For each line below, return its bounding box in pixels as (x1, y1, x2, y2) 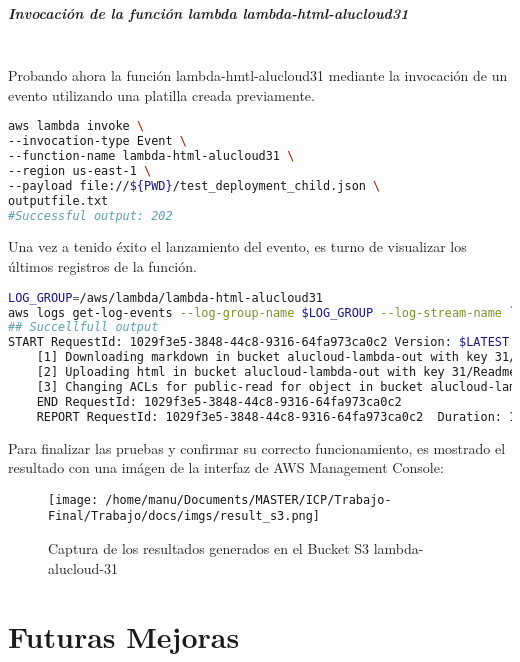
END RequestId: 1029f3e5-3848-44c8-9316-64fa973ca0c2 (36, 394, 402, 409)
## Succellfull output (8, 320, 159, 335)
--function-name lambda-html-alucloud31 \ (8, 149, 295, 164)
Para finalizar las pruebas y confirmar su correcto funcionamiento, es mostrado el (8, 437, 506, 458)
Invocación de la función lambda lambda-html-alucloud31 (8, 2, 409, 23)
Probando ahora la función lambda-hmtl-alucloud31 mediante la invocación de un (8, 65, 508, 86)
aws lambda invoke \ (8, 119, 145, 134)
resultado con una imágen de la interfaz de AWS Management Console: (8, 457, 444, 478)
